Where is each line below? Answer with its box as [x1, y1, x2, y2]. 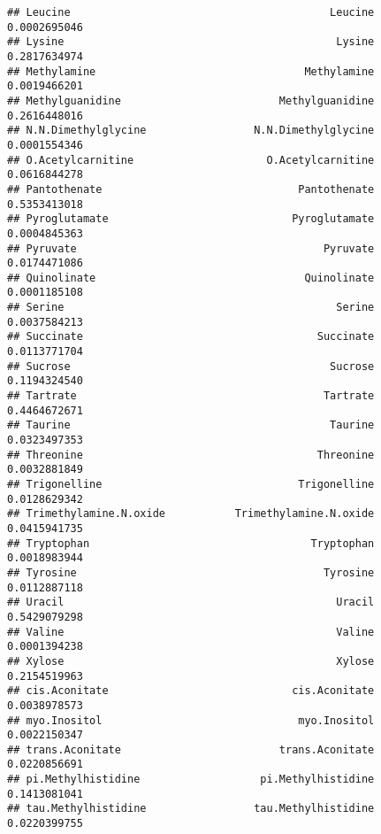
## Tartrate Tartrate [7, 390, 375, 403]
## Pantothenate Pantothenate [7, 182, 375, 196]
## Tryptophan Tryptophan [7, 537, 375, 550]
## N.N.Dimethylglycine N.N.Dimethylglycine [7, 124, 375, 137]
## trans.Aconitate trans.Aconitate [7, 743, 375, 756]
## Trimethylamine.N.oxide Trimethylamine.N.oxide [7, 507, 375, 521]
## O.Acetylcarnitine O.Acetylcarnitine [7, 153, 375, 166]
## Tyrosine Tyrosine [7, 566, 375, 579]
